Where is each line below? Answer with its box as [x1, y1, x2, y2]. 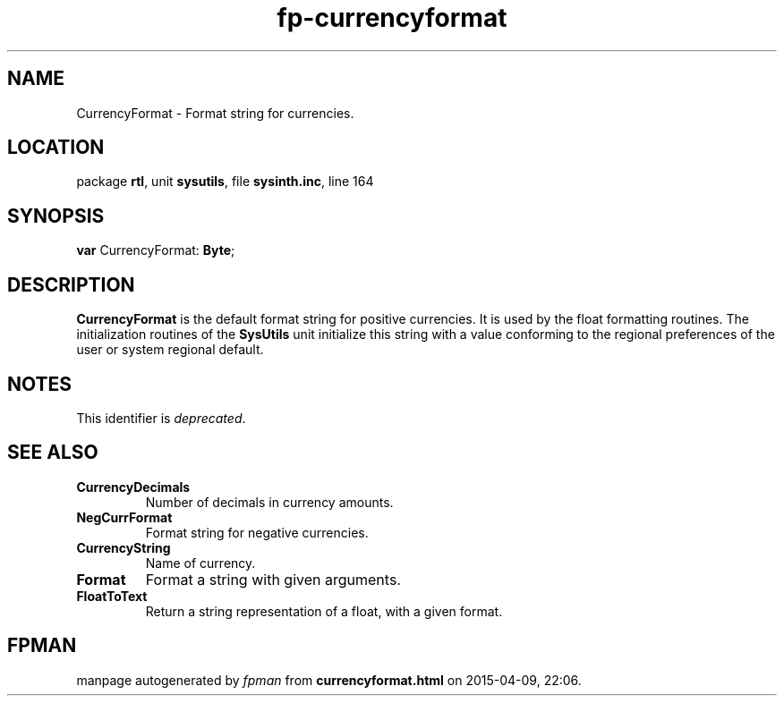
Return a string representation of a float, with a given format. [145, 603, 503, 619]
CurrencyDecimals [76, 479, 191, 495]
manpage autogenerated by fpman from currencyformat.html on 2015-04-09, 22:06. [76, 672, 582, 688]
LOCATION [7, 136, 105, 159]
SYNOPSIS [7, 204, 105, 227]
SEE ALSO [7, 441, 98, 464]
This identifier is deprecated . [76, 410, 246, 426]
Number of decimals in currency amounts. [145, 494, 394, 510]
